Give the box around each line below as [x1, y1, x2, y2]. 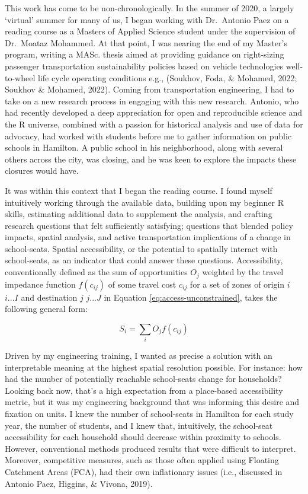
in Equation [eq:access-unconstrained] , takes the [104, 291, 278, 303]
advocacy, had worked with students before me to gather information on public [5, 129, 292, 142]
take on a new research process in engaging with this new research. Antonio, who [5, 94, 299, 107]
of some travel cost [108, 278, 177, 290]
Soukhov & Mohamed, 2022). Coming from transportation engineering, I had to [5, 83, 294, 95]
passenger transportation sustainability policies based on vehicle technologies [5, 59, 284, 72]
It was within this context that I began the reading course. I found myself [5, 184, 272, 196]
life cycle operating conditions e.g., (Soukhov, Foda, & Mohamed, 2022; [37, 71, 297, 84]
